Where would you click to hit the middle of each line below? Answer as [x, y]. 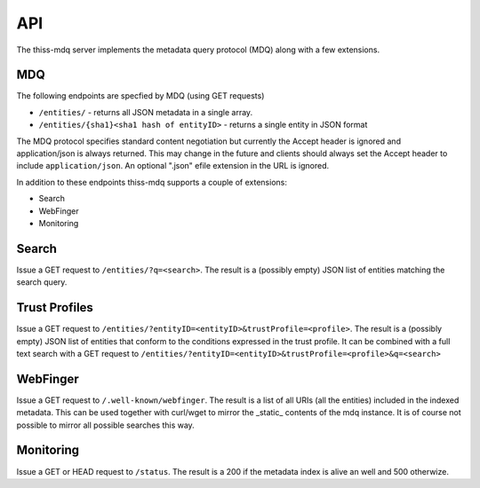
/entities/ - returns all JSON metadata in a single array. [146, 112]
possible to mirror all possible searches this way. [105, 425]
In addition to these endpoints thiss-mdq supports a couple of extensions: [152, 182]
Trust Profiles [55, 307]
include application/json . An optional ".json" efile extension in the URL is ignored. [173, 166]
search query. [42, 282]
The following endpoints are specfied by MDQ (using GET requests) [140, 96]
